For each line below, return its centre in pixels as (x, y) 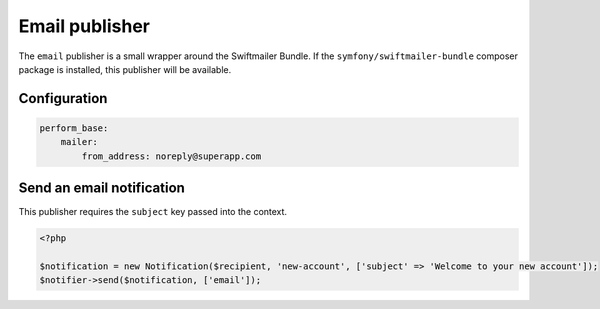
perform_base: (74, 128)
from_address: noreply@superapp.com (171, 156)
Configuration (63, 98)
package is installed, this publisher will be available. (125, 69)
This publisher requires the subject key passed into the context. (153, 212)
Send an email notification (101, 188)
